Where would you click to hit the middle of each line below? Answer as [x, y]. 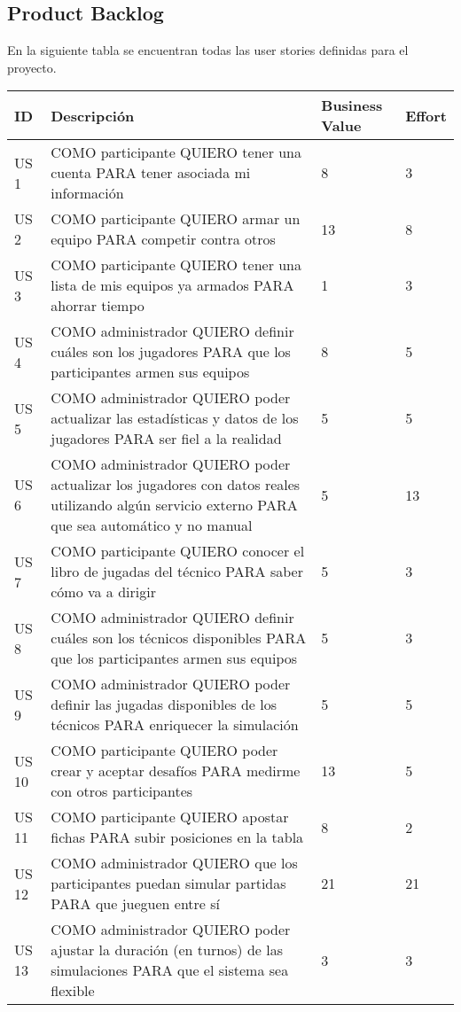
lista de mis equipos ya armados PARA [172, 285]
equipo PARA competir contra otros [163, 239]
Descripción [93, 115]
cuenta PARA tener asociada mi [151, 173]
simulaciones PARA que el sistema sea [170, 970]
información [87, 193]
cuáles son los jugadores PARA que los [171, 352]
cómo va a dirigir [103, 592]
